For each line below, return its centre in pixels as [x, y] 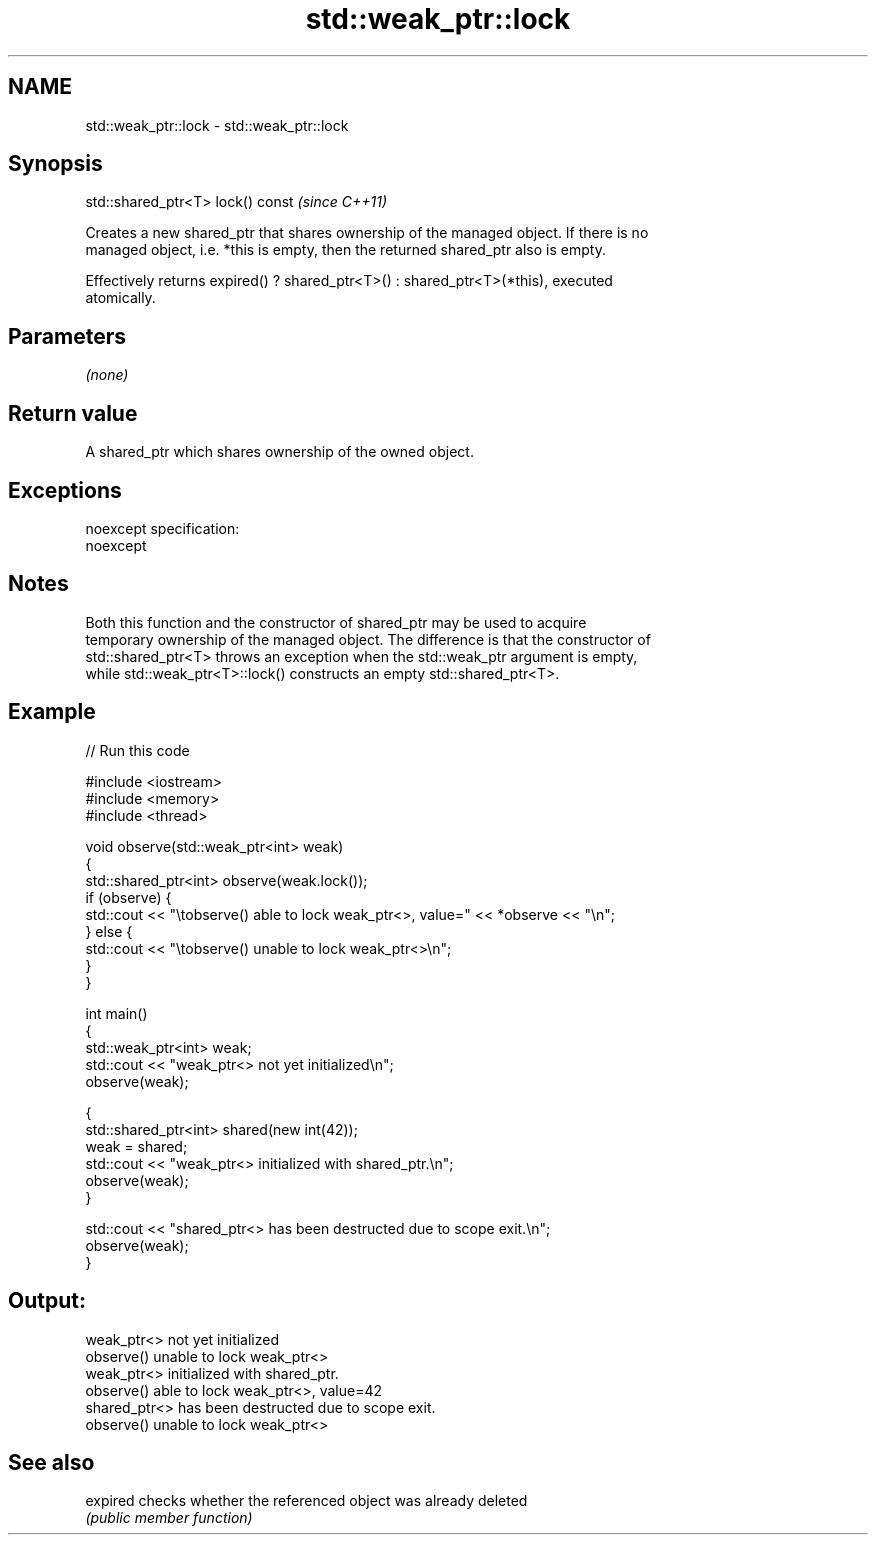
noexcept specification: [162, 528]
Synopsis [55, 164]
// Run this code [137, 750]
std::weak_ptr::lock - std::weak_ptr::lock [217, 125]
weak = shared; [136, 1146]
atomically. [120, 298]
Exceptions [65, 490]
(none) [107, 375]
